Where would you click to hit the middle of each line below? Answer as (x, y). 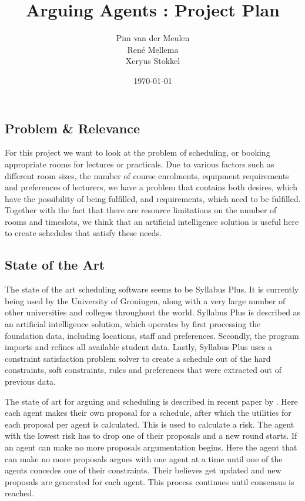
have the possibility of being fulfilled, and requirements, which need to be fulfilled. (153, 198)
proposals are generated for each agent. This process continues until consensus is (150, 481)
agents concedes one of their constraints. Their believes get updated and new (143, 470)
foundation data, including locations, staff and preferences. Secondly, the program (152, 335)
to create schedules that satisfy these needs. (83, 233)
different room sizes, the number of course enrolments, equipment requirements (147, 175)
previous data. (30, 381)
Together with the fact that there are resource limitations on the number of (141, 210)
